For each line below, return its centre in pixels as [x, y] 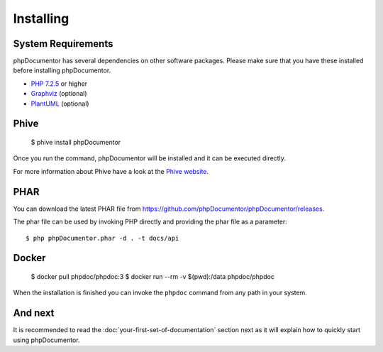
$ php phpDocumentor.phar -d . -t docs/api [102, 238]
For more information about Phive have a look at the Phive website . [111, 171]
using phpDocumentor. [47, 340]
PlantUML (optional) [60, 104]
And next [34, 313]
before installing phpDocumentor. [62, 70]
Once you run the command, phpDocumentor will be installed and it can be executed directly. [150, 158]
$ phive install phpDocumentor [76, 143]
